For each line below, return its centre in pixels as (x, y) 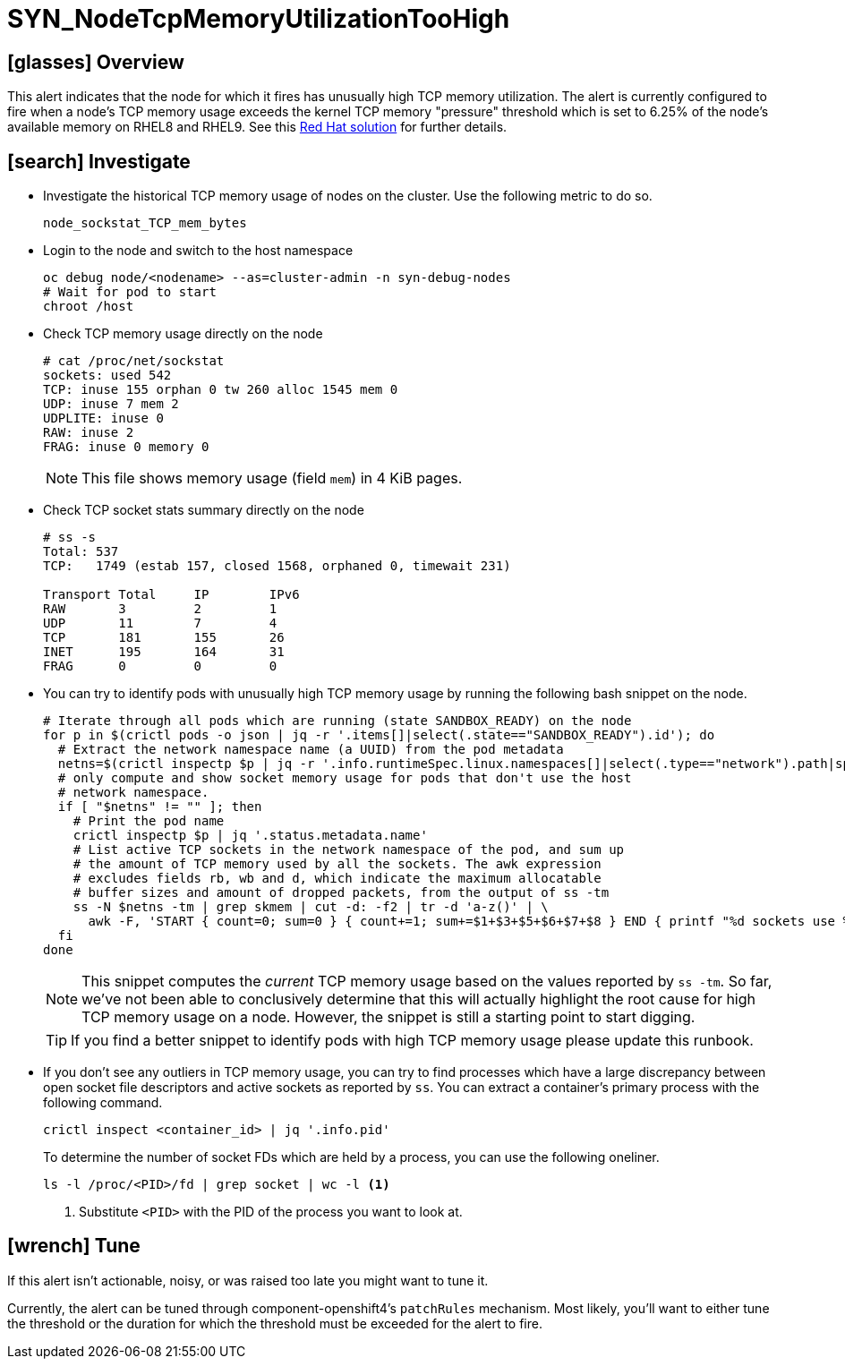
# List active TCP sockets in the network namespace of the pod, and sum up (349, 850)
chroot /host (89, 307)
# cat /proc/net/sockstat (134, 361)
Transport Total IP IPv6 (171, 595)
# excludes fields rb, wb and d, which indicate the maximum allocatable (337, 879)
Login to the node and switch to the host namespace (198, 251)
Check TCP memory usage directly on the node (183, 334)
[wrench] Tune (74, 1246)
